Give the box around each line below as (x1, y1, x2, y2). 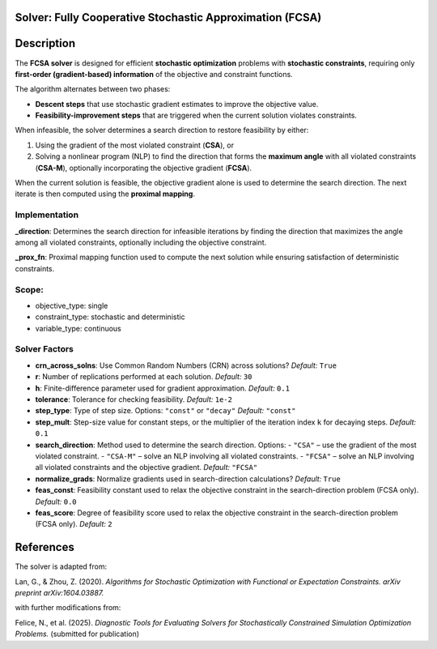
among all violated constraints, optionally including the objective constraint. (15, 237, 267, 247)
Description (15, 36, 76, 50)
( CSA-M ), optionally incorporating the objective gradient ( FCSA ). (35, 163, 252, 173)
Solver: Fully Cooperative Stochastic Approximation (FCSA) (15, 11, 322, 24)
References (15, 540, 74, 554)
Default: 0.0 (35, 497, 77, 506)
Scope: (15, 284, 44, 295)
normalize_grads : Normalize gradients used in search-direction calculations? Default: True (35, 474, 342, 484)
